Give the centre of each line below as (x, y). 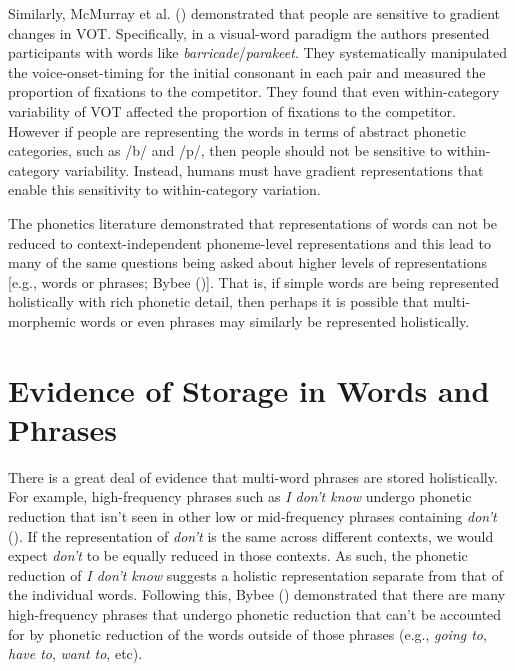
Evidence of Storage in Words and (249, 389)
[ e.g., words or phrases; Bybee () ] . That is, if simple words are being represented (254, 281)
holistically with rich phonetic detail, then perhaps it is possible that (218, 301)
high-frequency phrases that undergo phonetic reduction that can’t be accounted (255, 613)
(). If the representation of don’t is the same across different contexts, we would (251, 535)
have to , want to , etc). (75, 653)
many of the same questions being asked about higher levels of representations (247, 262)
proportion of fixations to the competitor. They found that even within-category (254, 91)
